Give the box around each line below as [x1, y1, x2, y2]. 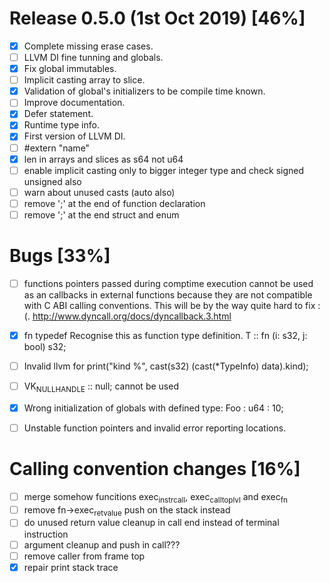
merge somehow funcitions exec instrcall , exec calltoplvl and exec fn [23, 490, 288, 505]
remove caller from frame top [23, 550, 146, 562]
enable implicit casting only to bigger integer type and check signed [23, 164, 305, 176]
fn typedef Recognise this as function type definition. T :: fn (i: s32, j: [23, 329, 308, 341]
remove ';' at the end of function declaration [23, 197, 206, 209]
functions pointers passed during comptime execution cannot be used [23, 277, 314, 289]
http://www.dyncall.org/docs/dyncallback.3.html [32, 310, 232, 322]
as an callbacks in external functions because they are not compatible [23, 288, 313, 301]
